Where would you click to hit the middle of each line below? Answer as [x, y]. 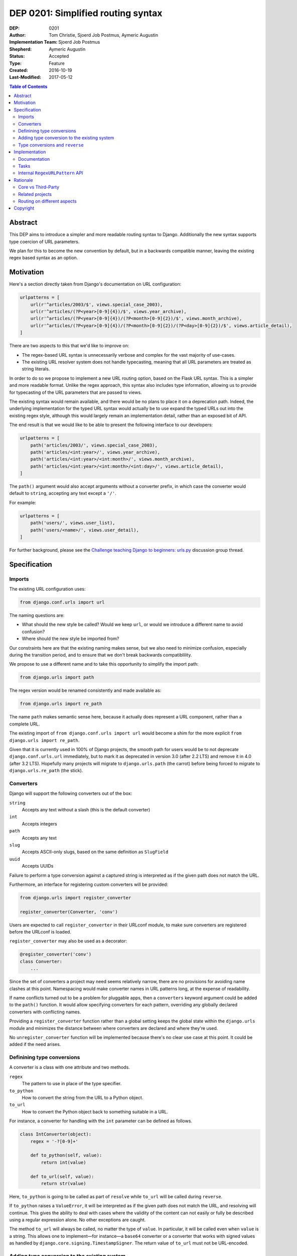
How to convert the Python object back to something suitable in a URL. [95, 1112]
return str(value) [63, 1183]
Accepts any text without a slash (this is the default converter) [86, 810]
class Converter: [41, 961]
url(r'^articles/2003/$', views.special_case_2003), [97, 304]
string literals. [36, 369]
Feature [57, 63]
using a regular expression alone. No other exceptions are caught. [78, 1220]
